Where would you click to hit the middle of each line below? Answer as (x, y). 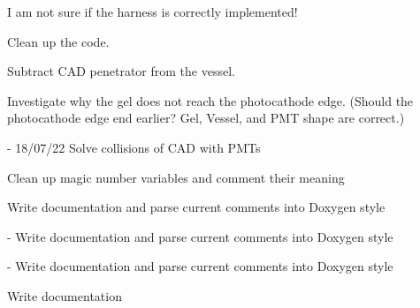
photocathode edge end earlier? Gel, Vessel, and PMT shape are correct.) (206, 118)
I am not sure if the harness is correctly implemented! (153, 11)
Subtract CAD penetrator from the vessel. (121, 71)
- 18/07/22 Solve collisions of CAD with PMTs (134, 147)
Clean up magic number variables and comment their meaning (176, 177)
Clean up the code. (58, 41)
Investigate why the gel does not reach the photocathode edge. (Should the (210, 100)
